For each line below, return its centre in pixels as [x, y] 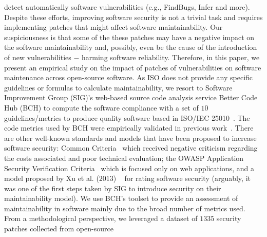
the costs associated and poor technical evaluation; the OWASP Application [124, 158]
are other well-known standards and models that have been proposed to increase [130, 138]
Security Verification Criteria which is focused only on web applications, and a [129, 168]
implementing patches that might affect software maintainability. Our [113, 27]
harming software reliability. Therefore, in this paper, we [171, 57]
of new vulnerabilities [38, 57]
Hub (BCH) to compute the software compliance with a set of [101, 107]
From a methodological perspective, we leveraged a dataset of [101, 218]
